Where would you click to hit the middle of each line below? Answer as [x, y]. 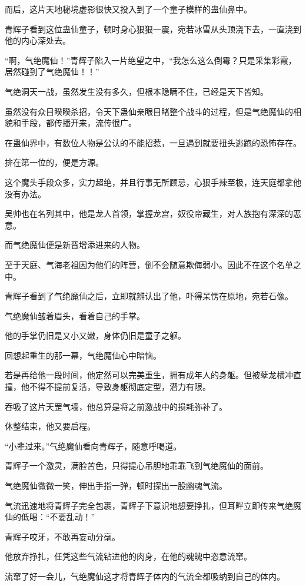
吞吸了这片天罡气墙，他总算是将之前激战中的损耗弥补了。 [116, 406]
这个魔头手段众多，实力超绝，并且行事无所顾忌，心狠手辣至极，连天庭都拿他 [153, 182]
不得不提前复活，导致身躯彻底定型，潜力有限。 [120, 387]
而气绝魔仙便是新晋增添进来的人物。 [75, 245]
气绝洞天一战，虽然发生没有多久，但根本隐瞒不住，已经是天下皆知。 [137, 91]
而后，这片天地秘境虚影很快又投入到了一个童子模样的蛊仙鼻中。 [128, 9]
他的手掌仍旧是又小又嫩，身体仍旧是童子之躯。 [95, 335]
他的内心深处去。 [38, 40]
